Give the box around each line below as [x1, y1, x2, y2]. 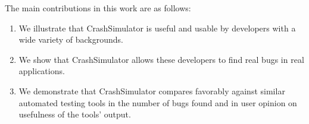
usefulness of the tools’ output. [18, 108, 131, 120]
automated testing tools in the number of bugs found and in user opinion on [18, 96, 297, 109]
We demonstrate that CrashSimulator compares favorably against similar [18, 84, 285, 97]
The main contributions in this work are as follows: [5, 2, 191, 14]
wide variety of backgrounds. [18, 33, 123, 46]
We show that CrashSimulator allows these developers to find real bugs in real [18, 53, 304, 65]
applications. [18, 65, 65, 77]
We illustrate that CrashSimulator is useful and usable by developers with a [18, 21, 296, 34]
